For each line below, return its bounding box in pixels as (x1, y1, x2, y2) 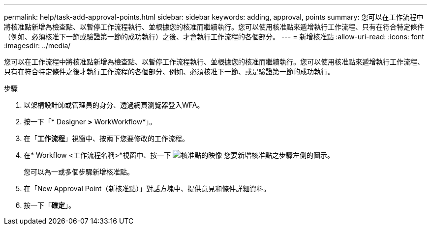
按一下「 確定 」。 (24, 201, 75, 209)
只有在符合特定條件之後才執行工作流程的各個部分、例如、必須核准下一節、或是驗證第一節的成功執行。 (4, 67, 335, 76)
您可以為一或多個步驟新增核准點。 (24, 168, 134, 176)
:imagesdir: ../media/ (4, 41, 71, 50)
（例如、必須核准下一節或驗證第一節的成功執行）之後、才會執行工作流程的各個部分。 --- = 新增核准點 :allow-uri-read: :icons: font (4, 32, 424, 41)
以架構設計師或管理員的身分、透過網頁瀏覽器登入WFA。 (24, 101, 204, 109)
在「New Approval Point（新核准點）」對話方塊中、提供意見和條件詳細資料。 (24, 184, 271, 193)
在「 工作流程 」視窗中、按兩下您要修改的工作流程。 (24, 134, 189, 143)
